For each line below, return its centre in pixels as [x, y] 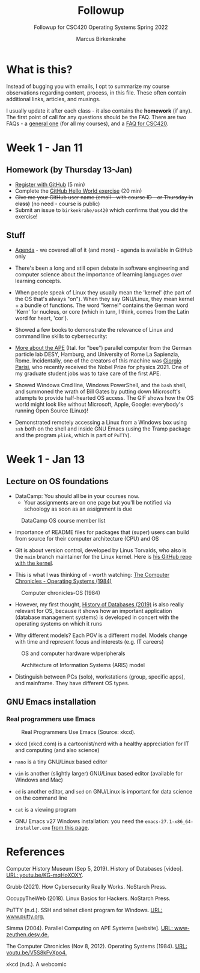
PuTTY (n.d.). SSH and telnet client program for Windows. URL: [84, 910]
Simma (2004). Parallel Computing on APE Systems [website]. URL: [89, 928]
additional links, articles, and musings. [53, 99]
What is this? [40, 69]
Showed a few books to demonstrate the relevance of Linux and [94, 329]
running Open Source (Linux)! [52, 411]
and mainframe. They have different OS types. [72, 683]
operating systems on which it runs [58, 623]
